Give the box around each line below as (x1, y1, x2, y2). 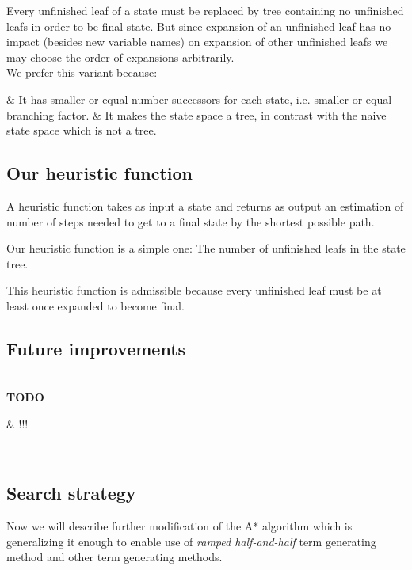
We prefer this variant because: (6, 64, 158, 81)
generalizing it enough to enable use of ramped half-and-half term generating (6, 533, 376, 549)
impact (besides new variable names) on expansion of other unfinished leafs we (6, 33, 388, 50)
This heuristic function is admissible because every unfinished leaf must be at (6, 282, 382, 298)
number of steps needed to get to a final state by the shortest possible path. (6, 213, 375, 230)
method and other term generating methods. (6, 549, 223, 565)
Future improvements (6, 336, 186, 360)
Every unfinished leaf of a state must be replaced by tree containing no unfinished (6, 2, 404, 18)
